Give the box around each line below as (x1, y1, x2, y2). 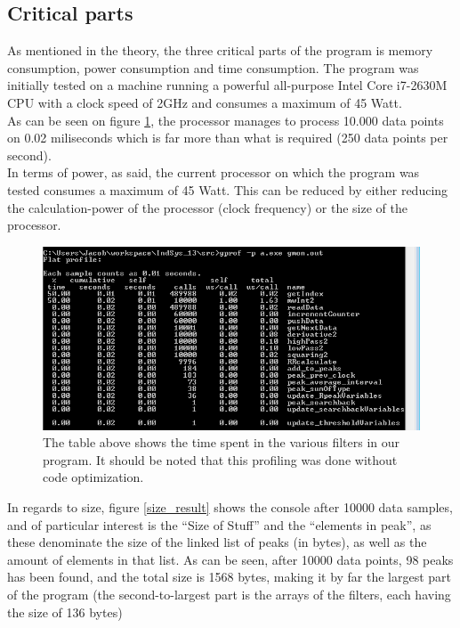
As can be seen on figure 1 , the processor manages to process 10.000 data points (7, 110, 444, 129)
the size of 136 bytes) (7, 602, 123, 621)
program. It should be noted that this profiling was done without (43, 450, 398, 469)
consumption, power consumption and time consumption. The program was (7, 58, 419, 77)
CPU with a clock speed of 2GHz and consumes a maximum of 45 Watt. (7, 93, 402, 111)
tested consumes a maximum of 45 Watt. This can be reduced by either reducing (7, 180, 448, 199)
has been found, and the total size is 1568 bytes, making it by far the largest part (7, 567, 452, 586)
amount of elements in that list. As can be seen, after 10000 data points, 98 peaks (7, 550, 454, 568)
